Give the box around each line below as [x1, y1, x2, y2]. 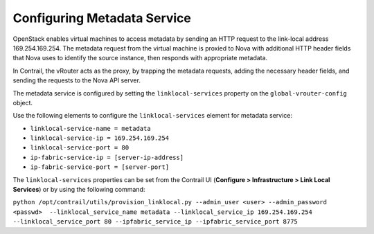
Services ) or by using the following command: [12, 186, 145, 194]
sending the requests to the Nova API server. [12, 76, 141, 84]
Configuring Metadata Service [12, 10, 192, 26]
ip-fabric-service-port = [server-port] [30, 163, 170, 171]
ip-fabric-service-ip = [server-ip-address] [30, 153, 184, 161]
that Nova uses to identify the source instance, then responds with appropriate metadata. [12, 54, 268, 62]
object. [12, 98, 33, 107]
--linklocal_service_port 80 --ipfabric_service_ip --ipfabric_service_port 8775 [12, 218, 298, 226]
